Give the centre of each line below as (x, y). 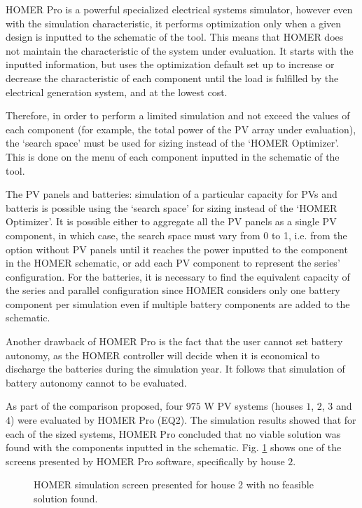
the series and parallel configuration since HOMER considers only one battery (173, 290)
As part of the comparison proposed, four (95, 406)
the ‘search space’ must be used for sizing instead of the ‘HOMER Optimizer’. (173, 143)
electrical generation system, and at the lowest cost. (117, 92)
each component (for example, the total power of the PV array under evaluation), (181, 129)
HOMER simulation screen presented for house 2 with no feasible (174, 484)
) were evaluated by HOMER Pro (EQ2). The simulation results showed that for (183, 420)
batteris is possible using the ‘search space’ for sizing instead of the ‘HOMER (172, 207)
